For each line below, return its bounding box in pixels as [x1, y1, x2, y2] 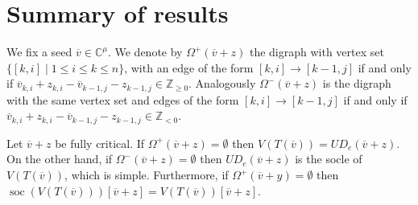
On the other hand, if [6, 150, 113, 167]
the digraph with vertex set [249, 43, 384, 60]
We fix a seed [6, 43, 72, 60]
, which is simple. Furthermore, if [64, 166, 229, 182]
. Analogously [188, 75, 256, 92]
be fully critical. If [55, 134, 145, 151]
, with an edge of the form [124, 59, 254, 76]
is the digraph [322, 75, 391, 92]
